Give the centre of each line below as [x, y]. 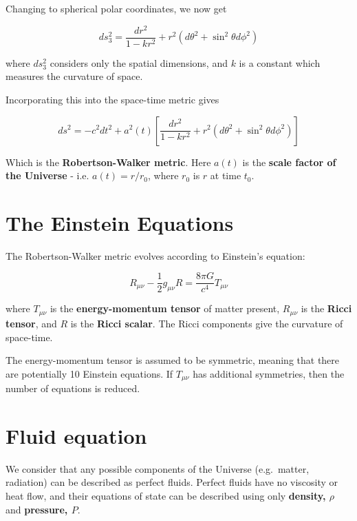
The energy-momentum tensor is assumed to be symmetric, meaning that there [173, 360]
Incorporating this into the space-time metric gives [112, 99]
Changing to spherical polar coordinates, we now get [116, 8]
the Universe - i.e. [47, 175]
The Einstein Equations [120, 222]
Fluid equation [76, 435]
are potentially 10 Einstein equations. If [89, 373]
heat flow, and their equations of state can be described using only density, [166, 496]
